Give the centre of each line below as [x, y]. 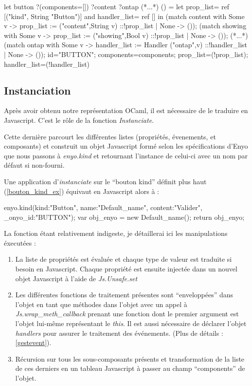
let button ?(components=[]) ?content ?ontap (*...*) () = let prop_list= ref [117, 6]
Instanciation [37, 90]
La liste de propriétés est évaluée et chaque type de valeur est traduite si [124, 259]
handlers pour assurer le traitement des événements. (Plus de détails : [119, 333]
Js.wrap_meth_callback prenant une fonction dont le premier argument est [127, 314]
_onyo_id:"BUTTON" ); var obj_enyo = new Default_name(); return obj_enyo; [124, 217]
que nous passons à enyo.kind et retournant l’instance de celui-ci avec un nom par [126, 155]
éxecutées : [20, 242]
